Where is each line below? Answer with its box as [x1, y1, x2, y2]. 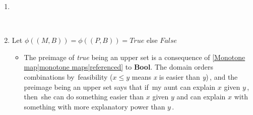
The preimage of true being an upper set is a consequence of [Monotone [24, 51, 245, 62]
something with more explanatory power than [24, 101, 165, 111]
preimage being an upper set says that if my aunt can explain [24, 81, 216, 92]
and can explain [176, 91, 226, 102]
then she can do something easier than [24, 91, 144, 102]
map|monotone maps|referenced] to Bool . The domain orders [24, 62, 213, 72]
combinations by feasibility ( [24, 71, 113, 82]
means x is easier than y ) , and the [132, 71, 238, 82]
